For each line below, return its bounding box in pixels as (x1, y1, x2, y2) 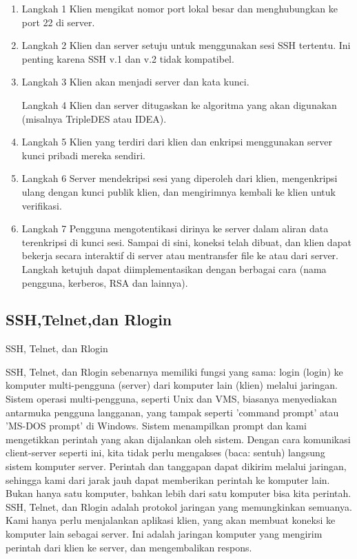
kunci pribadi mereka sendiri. (21, 148, 145, 162)
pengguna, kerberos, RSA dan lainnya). (21, 275, 188, 289)
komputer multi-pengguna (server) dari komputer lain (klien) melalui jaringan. (6, 378, 338, 392)
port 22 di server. (21, 14, 95, 29)
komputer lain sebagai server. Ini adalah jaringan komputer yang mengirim (6, 527, 323, 541)
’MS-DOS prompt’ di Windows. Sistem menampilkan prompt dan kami (6, 418, 307, 433)
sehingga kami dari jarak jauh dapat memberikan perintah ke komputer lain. (6, 472, 330, 487)
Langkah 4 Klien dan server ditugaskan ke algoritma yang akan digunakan (21, 97, 337, 112)
